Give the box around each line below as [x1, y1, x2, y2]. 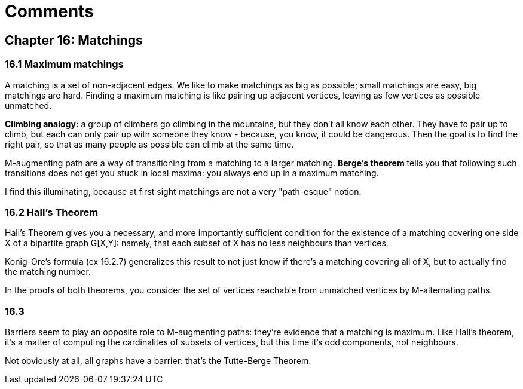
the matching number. [5, 267, 91, 277]
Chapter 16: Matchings [5, 32, 143, 48]
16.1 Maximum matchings [5, 58, 124, 71]
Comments [5, 1, 94, 22]
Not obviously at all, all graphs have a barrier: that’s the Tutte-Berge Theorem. [5, 356, 311, 366]
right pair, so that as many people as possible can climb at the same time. [5, 139, 294, 149]
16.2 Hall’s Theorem [5, 206, 99, 218]
